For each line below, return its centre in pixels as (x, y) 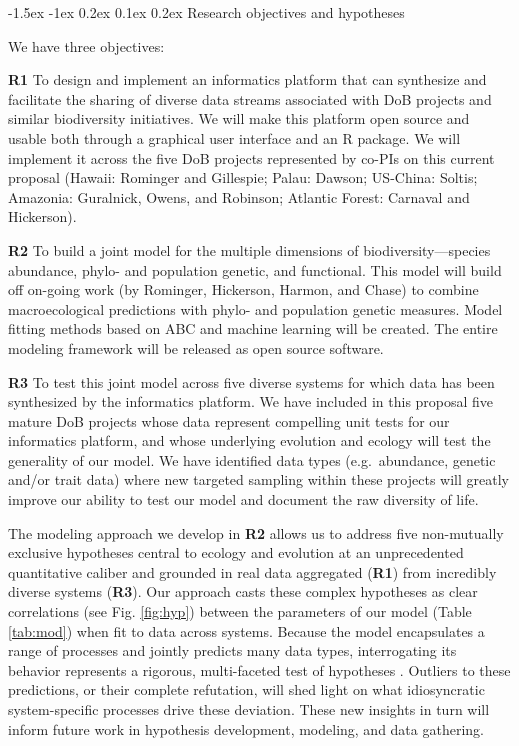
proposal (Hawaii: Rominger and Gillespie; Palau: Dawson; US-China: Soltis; (243, 177)
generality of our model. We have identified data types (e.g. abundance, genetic (252, 459)
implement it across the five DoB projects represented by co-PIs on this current (251, 157)
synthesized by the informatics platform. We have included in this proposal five (251, 401)
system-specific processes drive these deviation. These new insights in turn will (249, 709)
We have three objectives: (86, 45)
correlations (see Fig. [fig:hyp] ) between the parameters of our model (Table (240, 611)
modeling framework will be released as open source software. (196, 347)
